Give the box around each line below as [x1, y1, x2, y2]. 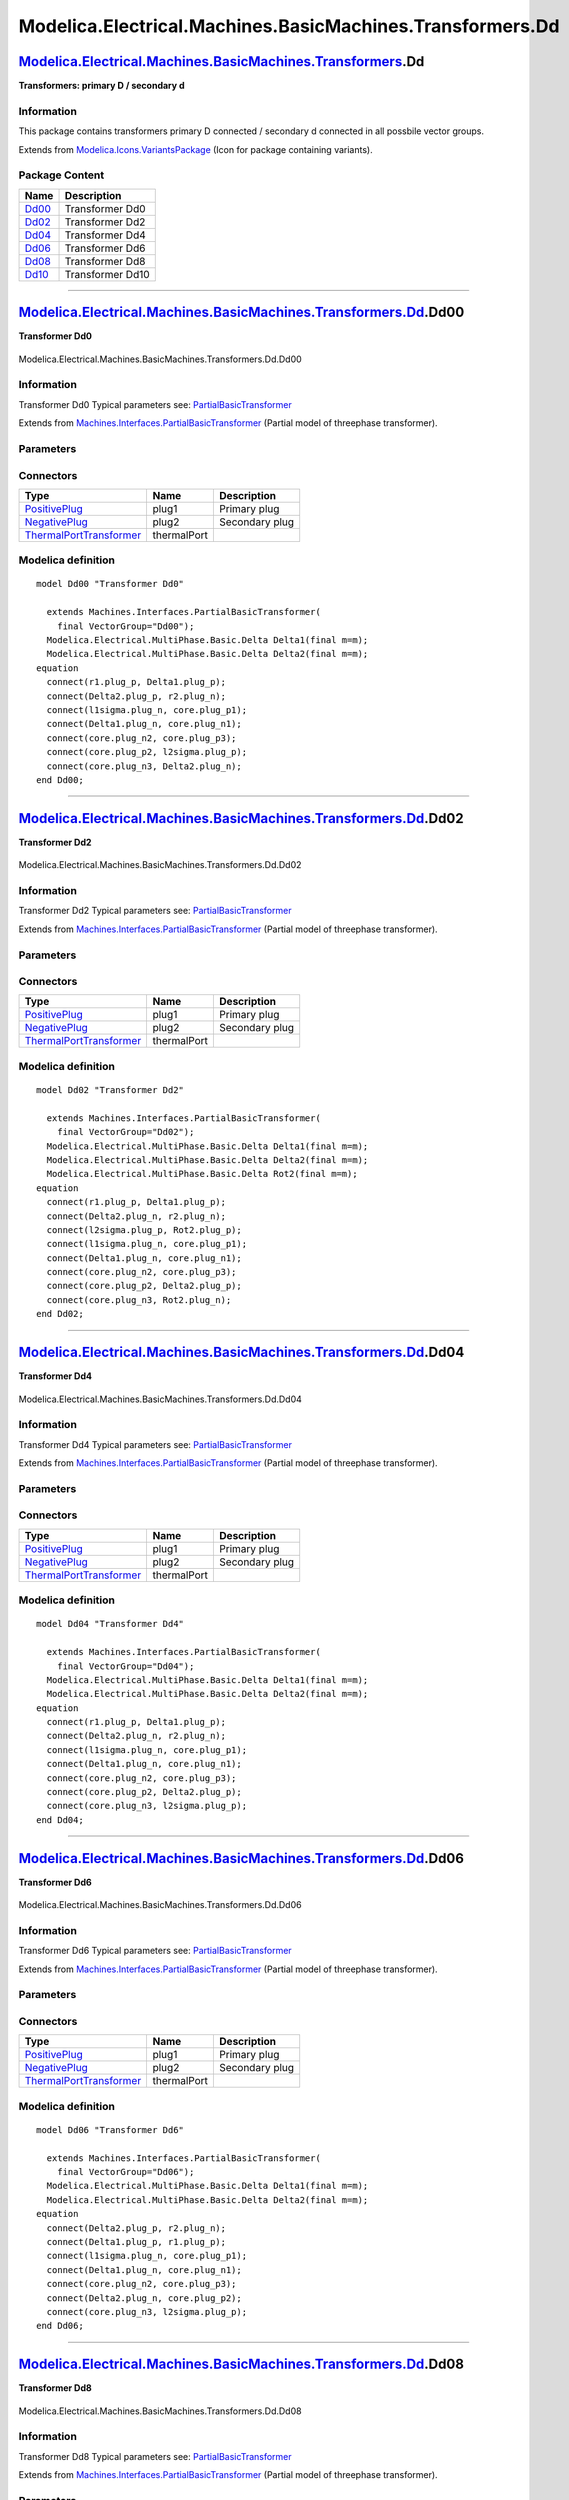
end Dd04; [36, 1814, 84, 1825]
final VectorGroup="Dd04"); [56, 1660, 195, 1672]
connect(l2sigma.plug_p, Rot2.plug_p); [46, 1224, 242, 1235]
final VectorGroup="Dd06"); [56, 2166, 195, 2178]
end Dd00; [36, 774, 84, 785]
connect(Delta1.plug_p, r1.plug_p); [46, 2236, 227, 2248]
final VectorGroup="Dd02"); [56, 1126, 195, 1138]
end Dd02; [36, 1308, 84, 1320]
